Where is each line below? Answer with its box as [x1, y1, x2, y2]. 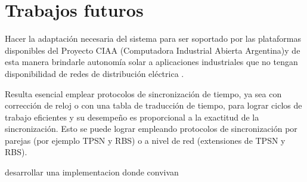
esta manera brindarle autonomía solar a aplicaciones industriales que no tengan [5, 55, 298, 68]
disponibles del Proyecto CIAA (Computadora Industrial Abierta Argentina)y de [5, 44, 300, 56]
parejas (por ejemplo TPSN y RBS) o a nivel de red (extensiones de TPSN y [5, 134, 286, 146]
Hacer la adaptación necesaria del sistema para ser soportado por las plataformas [5, 32, 302, 45]
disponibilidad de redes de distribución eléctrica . [5, 67, 184, 79]
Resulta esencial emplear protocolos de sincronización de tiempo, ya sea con [5, 87, 282, 100]
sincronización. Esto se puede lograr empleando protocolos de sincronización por [5, 122, 297, 135]
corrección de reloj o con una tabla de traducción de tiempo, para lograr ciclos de [5, 99, 302, 112]
